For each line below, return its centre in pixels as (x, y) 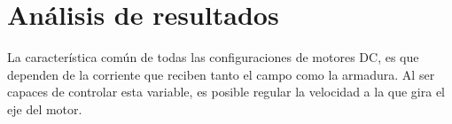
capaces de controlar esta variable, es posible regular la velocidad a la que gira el (226, 92)
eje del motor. (45, 108)
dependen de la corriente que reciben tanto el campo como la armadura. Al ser (221, 74)
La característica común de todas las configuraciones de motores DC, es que (213, 57)
